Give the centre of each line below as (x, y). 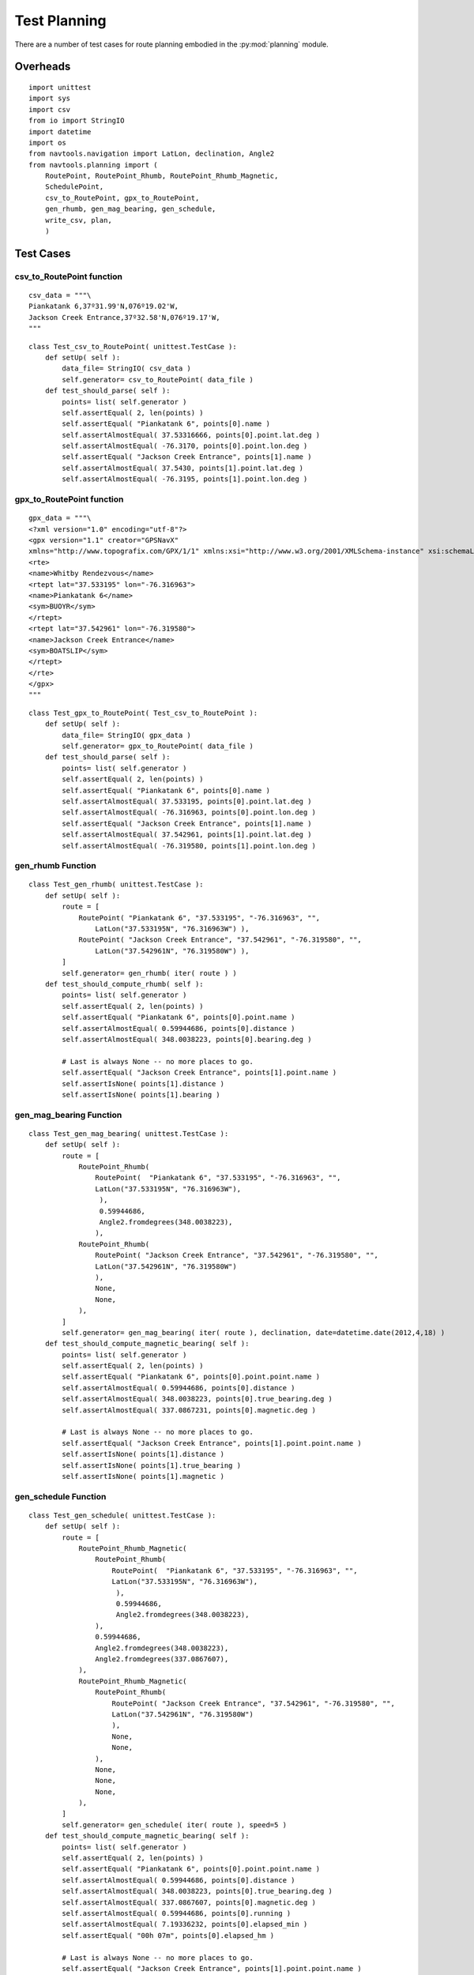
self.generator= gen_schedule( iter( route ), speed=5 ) (175, 1825)
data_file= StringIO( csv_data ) (126, 369)
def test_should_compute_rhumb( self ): (124, 984)
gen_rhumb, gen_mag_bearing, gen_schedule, (130, 209)
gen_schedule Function (60, 1496)
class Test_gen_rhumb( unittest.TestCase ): (117, 884)
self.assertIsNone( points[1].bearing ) (141, 1095)
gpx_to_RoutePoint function (69, 499)
